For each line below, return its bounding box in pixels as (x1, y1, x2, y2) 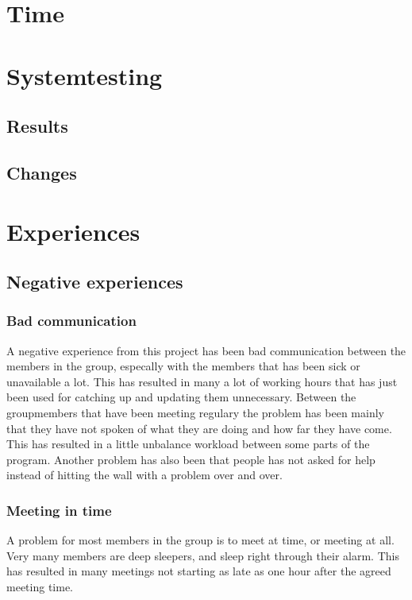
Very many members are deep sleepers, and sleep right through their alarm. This (6, 547, 399, 563)
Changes (6, 160, 77, 184)
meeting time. (6, 579, 73, 595)
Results (6, 114, 68, 138)
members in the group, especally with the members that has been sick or (6, 358, 360, 374)
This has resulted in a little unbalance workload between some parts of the (6, 435, 370, 452)
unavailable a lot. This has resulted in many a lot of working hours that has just (6, 373, 398, 389)
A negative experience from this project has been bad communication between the (6, 342, 406, 358)
